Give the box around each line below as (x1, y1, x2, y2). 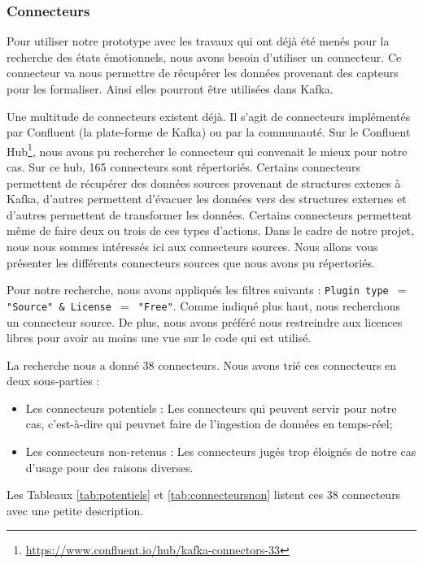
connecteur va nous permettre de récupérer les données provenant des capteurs (7, 64, 399, 81)
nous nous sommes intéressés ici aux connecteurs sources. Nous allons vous (7, 238, 378, 254)
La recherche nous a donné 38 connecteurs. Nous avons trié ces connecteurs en (7, 356, 397, 373)
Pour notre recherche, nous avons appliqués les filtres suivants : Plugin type (7, 281, 389, 298)
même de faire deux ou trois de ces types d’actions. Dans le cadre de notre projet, (7, 222, 414, 239)
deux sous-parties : (7, 372, 100, 389)
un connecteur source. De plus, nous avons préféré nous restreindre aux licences (7, 313, 403, 330)
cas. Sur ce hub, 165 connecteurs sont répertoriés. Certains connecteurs (7, 158, 361, 176)
